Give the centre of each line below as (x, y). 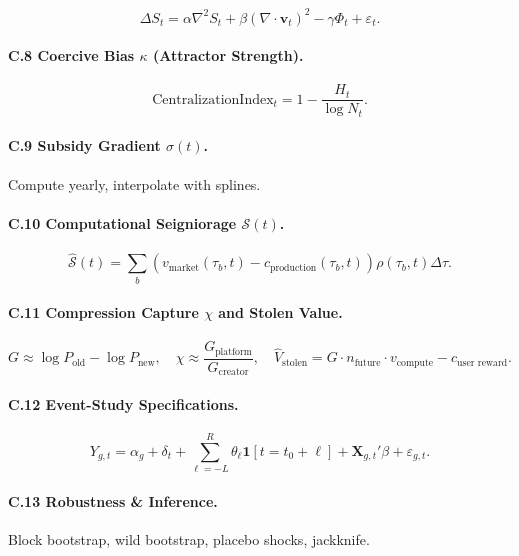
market (184, 267)
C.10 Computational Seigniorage (122, 222)
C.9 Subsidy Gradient (84, 145)
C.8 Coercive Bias (71, 55)
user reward (482, 362)
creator (233, 372)
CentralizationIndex (213, 99)
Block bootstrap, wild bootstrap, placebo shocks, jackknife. (189, 539)
